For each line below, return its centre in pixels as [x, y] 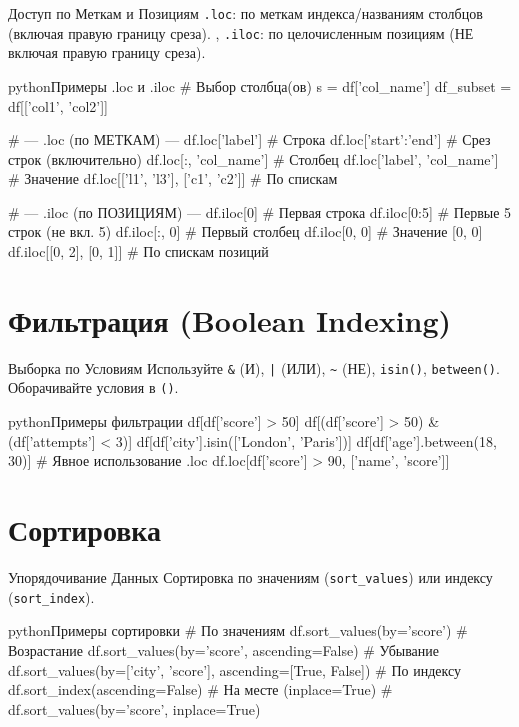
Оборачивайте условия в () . [93, 387]
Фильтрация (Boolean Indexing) [230, 319]
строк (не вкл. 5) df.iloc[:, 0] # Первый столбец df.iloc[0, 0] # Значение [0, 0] [245, 231]
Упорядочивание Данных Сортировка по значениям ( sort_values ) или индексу [250, 577]
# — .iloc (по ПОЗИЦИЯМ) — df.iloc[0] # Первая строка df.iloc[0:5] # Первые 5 [260, 211]
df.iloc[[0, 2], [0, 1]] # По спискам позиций [138, 251]
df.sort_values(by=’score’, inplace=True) [134, 708]
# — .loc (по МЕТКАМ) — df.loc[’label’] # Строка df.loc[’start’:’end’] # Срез [249, 139]
